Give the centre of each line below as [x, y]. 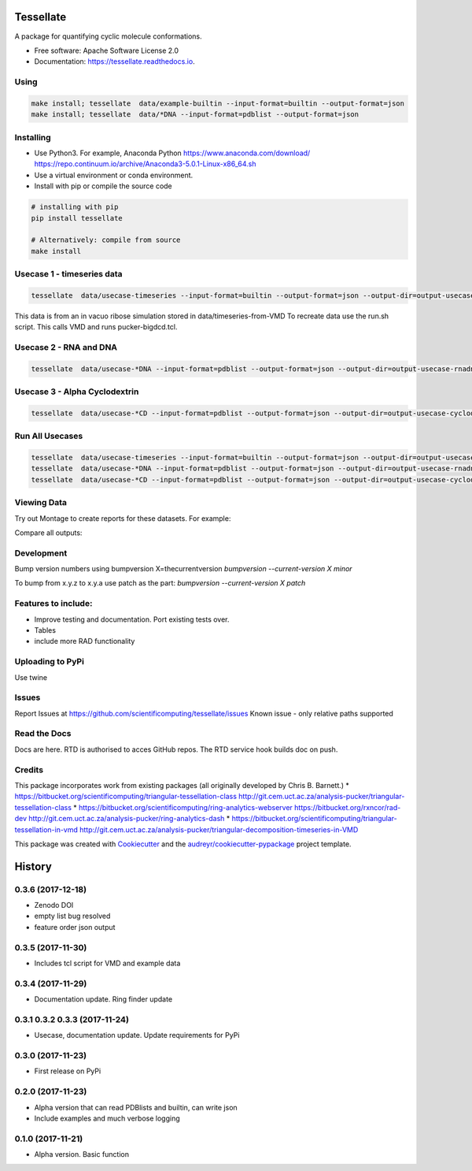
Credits [29, 770]
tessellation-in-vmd [46, 829]
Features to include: [53, 604]
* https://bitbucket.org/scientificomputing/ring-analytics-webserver [183, 807]
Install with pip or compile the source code [103, 186]
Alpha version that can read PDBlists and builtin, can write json [136, 1107]
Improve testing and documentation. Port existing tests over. [132, 619]
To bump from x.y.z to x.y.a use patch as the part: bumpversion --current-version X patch [160, 583]
